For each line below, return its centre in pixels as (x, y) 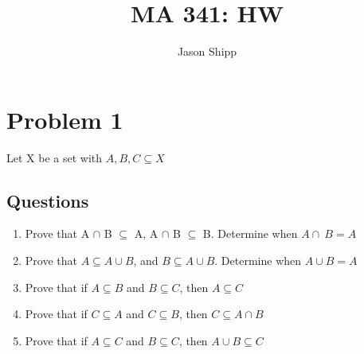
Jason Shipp (207, 51)
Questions (48, 200)
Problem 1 (65, 119)
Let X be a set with (55, 157)
